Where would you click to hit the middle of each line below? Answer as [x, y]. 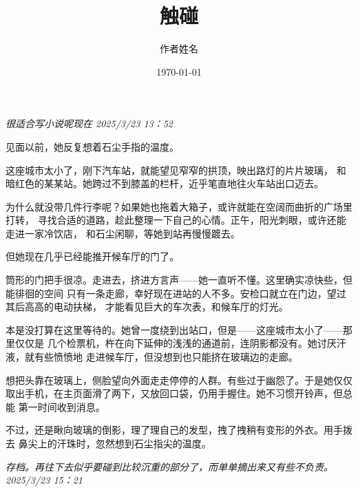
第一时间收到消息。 [62, 406]
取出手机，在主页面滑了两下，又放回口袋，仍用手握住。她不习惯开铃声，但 [174, 393]
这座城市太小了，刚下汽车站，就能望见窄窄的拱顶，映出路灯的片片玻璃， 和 [176, 170]
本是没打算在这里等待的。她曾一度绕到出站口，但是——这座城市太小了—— [174, 329]
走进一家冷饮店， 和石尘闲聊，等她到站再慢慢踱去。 [123, 233]
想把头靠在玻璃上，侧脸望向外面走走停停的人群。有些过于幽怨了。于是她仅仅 [179, 379]
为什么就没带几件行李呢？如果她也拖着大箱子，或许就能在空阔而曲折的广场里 [179, 206]
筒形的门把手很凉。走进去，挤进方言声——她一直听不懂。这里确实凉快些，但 [179, 280]
